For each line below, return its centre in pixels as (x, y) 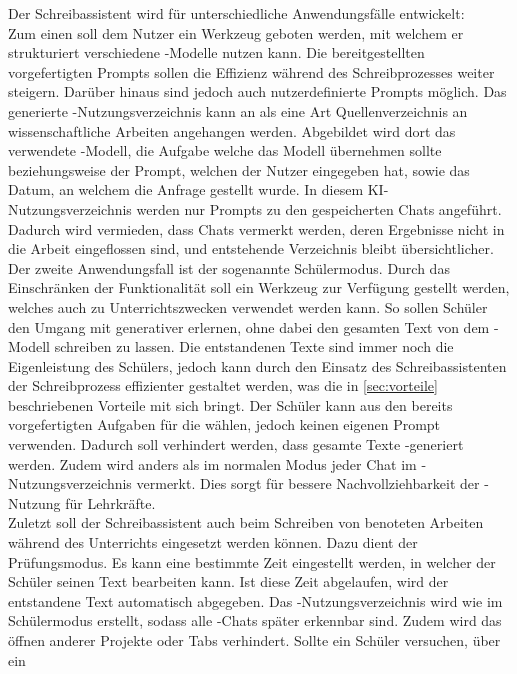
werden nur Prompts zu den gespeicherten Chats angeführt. (319, 208)
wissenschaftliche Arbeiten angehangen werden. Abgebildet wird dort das (232, 130)
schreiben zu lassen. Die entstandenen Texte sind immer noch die (254, 346)
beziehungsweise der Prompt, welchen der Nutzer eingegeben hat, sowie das (239, 169)
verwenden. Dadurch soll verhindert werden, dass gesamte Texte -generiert (236, 444)
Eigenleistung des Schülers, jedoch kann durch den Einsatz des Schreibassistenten (257, 365)
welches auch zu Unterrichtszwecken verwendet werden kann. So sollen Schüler (248, 306)
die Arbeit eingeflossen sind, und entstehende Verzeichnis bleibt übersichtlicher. (251, 248)
